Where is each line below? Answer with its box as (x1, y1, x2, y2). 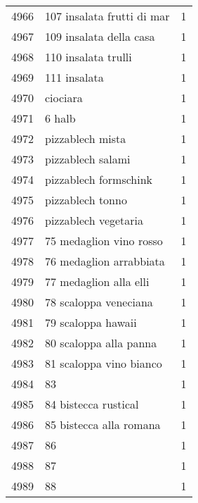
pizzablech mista (45, 130, 126, 147)
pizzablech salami (45, 151, 131, 167)
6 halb (45, 110, 76, 126)
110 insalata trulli (45, 49, 132, 65)
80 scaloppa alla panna (45, 335, 157, 351)
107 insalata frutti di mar (45, 8, 170, 24)
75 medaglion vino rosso (45, 232, 163, 249)
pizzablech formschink (45, 171, 153, 187)
